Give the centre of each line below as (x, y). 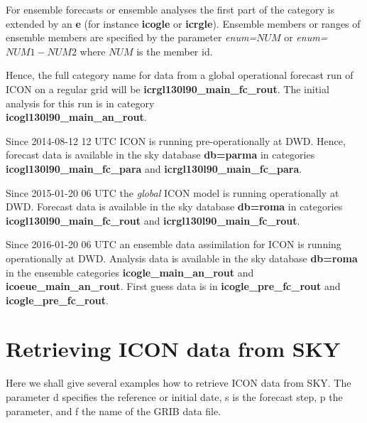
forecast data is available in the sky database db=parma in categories (160, 155)
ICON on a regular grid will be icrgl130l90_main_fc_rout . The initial (168, 89)
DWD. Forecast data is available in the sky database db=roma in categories (174, 207)
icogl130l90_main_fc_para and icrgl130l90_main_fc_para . (154, 168)
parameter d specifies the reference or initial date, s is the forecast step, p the (174, 397)
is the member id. (175, 51)
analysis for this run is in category (80, 103)
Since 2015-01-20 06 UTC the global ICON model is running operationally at (172, 192)
